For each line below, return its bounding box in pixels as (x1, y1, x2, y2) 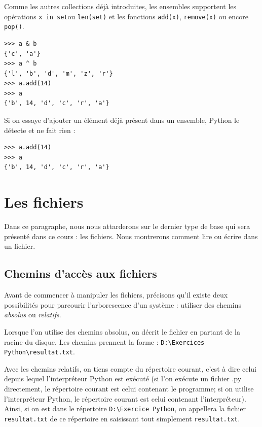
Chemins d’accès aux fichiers (4, 266, 157, 281)
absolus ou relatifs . (4, 309, 61, 320)
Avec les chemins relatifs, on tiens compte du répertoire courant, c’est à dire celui (4, 363, 256, 374)
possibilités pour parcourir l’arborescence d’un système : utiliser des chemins (4, 299, 242, 310)
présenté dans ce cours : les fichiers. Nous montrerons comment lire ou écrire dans (4, 231, 258, 241)
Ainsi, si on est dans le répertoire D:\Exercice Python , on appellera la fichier (4, 403, 246, 414)
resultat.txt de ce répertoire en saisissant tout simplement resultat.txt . (4, 413, 240, 423)
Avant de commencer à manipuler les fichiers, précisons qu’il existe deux (4, 289, 228, 300)
